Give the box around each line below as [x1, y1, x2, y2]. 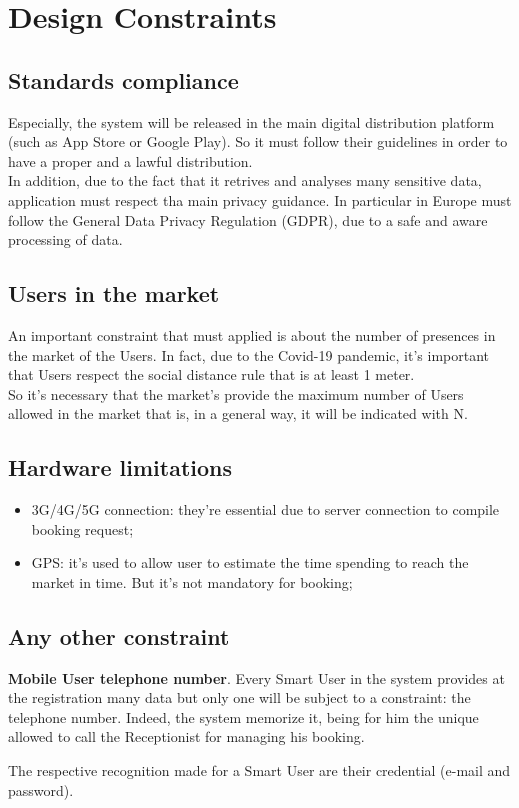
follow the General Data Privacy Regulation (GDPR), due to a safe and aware [8, 209, 488, 230]
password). [8, 779, 74, 800]
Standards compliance [8, 64, 239, 95]
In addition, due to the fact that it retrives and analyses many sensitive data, [8, 170, 482, 191]
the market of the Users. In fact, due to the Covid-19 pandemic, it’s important [8, 344, 489, 365]
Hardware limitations [8, 452, 233, 483]
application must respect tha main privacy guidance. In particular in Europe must [8, 189, 512, 210]
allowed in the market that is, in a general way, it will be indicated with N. [8, 403, 468, 424]
